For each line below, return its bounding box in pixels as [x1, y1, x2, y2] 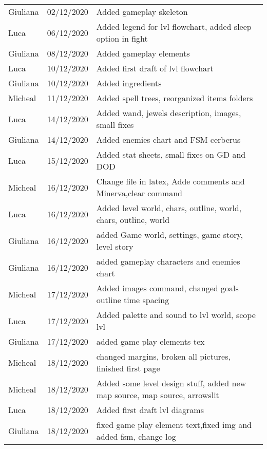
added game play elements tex [96, 335, 205, 347]
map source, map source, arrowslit [96, 389, 219, 401]
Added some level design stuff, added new [96, 377, 246, 389]
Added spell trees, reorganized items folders [96, 92, 253, 104]
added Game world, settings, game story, [96, 229, 243, 240]
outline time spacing [96, 294, 169, 306]
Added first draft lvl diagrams [96, 404, 204, 416]
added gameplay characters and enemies [96, 255, 240, 267]
